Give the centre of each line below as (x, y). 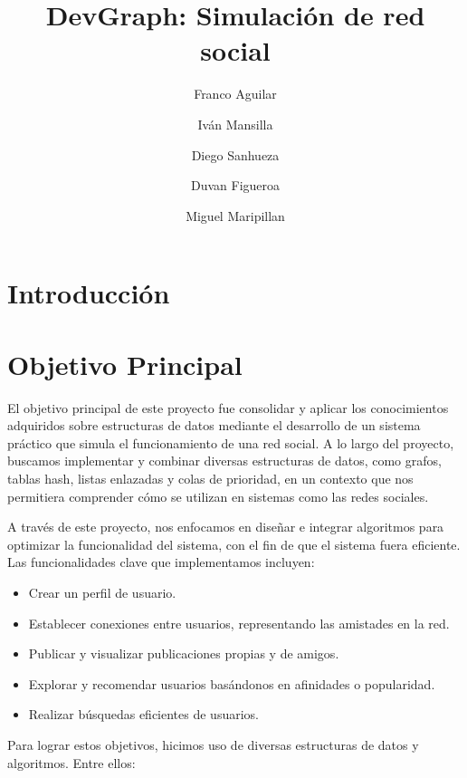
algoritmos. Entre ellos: (71, 762)
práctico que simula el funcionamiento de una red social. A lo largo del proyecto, (231, 442)
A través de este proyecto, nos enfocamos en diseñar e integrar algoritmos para (226, 527)
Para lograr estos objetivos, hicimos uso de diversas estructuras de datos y (213, 744)
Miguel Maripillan (235, 215)
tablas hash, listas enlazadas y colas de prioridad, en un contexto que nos (210, 478)
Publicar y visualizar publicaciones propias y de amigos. (184, 653)
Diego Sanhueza (235, 154)
